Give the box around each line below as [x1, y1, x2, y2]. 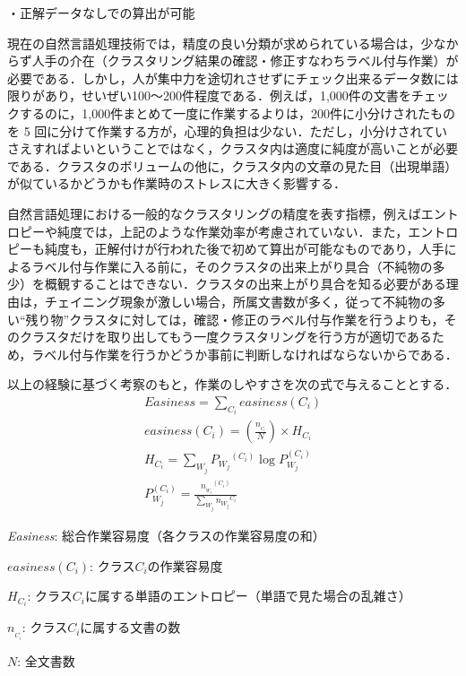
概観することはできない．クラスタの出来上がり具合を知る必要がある [44, 274, 446, 293]
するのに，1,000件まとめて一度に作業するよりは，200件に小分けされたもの [19, 103, 455, 122]
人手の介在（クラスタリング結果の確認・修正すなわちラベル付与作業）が [31, 51, 459, 70]
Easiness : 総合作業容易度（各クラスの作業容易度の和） [7, 525, 325, 544]
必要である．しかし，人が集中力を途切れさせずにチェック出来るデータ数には [7, 68, 459, 87]
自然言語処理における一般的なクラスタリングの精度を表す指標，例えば [7, 204, 421, 222]
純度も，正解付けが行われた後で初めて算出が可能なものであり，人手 [44, 239, 444, 258]
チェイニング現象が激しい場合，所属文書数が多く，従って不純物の [44, 291, 433, 310]
